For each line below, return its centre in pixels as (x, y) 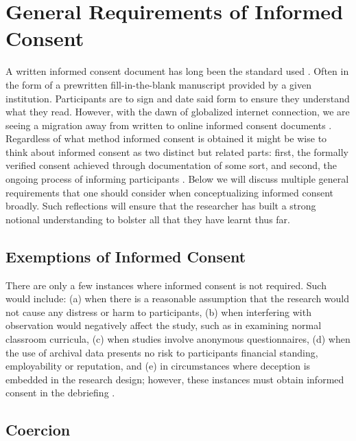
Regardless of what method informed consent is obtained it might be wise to (166, 138)
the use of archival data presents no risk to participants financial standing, (162, 352)
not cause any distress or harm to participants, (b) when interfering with (158, 312)
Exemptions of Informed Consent (126, 256)
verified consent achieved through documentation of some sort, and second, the (171, 165)
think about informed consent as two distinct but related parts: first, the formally (177, 151)
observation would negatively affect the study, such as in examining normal (164, 325)
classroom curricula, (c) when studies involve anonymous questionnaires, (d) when (178, 339)
